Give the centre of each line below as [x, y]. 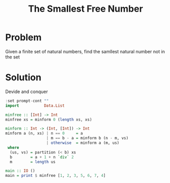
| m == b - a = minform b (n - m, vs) [87, 138]
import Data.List [35, 105]
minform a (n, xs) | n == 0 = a [44, 133]
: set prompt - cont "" [27, 101]
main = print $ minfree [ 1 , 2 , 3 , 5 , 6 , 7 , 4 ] [55, 176]
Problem [23, 37]
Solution [23, 78]
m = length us [33, 162]
